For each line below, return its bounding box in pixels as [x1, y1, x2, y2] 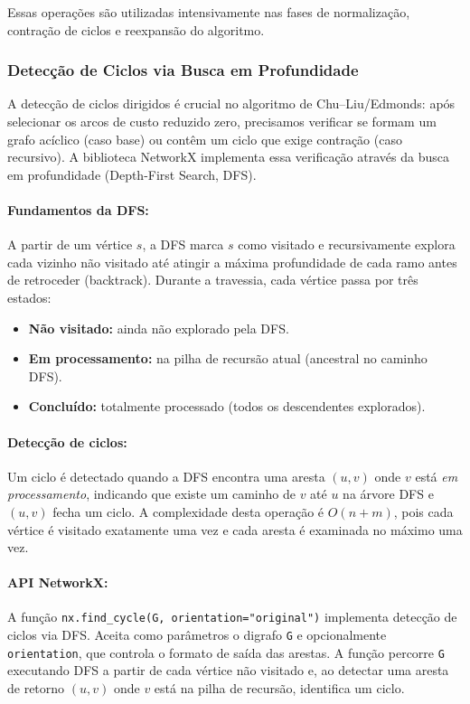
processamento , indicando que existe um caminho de [7, 484, 296, 503]
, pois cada [393, 502, 454, 521]
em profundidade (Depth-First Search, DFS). [7, 164, 257, 183]
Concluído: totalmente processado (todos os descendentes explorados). [28, 397, 426, 416]
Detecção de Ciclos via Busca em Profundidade [7, 59, 359, 81]
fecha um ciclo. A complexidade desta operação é [52, 502, 324, 521]
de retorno [7, 679, 65, 698]
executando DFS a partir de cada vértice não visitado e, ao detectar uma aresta [7, 661, 449, 680]
